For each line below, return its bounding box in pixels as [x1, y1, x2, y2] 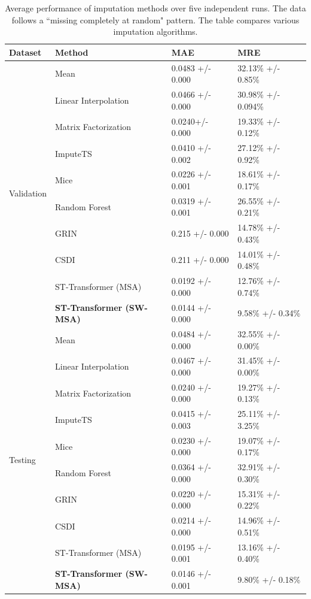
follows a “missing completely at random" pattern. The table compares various [11, 13, 300, 26]
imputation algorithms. [113, 25, 198, 38]
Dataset [9, 46, 42, 58]
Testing [9, 453, 36, 465]
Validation [9, 187, 47, 199]
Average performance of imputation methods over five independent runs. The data [5, 2, 306, 14]
